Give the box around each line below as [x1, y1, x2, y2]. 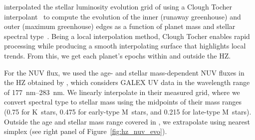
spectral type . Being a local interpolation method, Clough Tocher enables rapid [4, 30, 250, 41]
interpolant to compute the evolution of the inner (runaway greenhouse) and [4, 11, 241, 21]
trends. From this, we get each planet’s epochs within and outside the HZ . [4, 50, 231, 60]
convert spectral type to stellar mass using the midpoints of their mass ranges [4, 96, 242, 107]
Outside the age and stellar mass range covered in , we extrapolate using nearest [4, 116, 250, 126]
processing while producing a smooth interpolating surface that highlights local [4, 40, 246, 51]
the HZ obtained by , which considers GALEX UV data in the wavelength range [4, 77, 250, 87]
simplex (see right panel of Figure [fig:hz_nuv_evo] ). [4, 126, 167, 136]
